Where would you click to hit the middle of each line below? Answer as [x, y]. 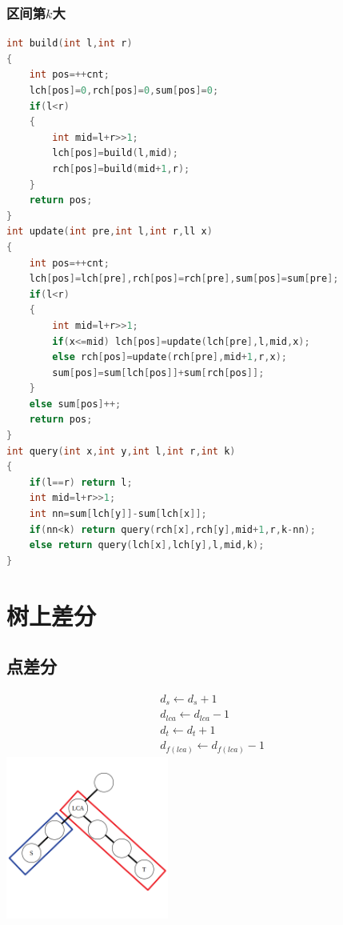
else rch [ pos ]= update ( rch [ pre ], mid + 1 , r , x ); [170, 357]
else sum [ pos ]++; [75, 404]
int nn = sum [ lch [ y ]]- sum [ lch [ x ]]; [118, 514]
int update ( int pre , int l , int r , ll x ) [110, 232]
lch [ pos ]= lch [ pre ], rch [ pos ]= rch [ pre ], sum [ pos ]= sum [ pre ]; [184, 279]
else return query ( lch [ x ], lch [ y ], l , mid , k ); [147, 545]
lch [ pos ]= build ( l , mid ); [115, 153]
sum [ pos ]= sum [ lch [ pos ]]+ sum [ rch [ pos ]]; [158, 372]
